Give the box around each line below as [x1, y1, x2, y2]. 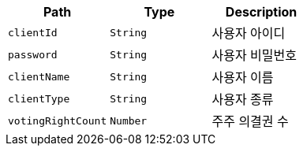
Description [225, 4, 297, 20]
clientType [8, 92, 70, 105]
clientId [8, 26, 58, 39]
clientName [8, 70, 70, 83]
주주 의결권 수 [211, 113, 289, 129]
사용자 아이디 [211, 25, 286, 41]
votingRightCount [8, 114, 107, 127]
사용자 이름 [211, 69, 274, 85]
